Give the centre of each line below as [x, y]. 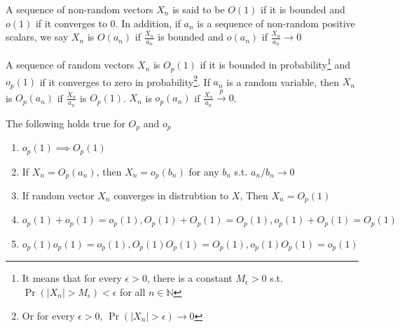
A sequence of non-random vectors [80, 9]
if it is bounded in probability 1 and [275, 64]
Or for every [48, 315]
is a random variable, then [283, 81]
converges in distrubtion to [171, 195]
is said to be [199, 9]
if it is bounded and [303, 9]
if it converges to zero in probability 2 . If [125, 80]
